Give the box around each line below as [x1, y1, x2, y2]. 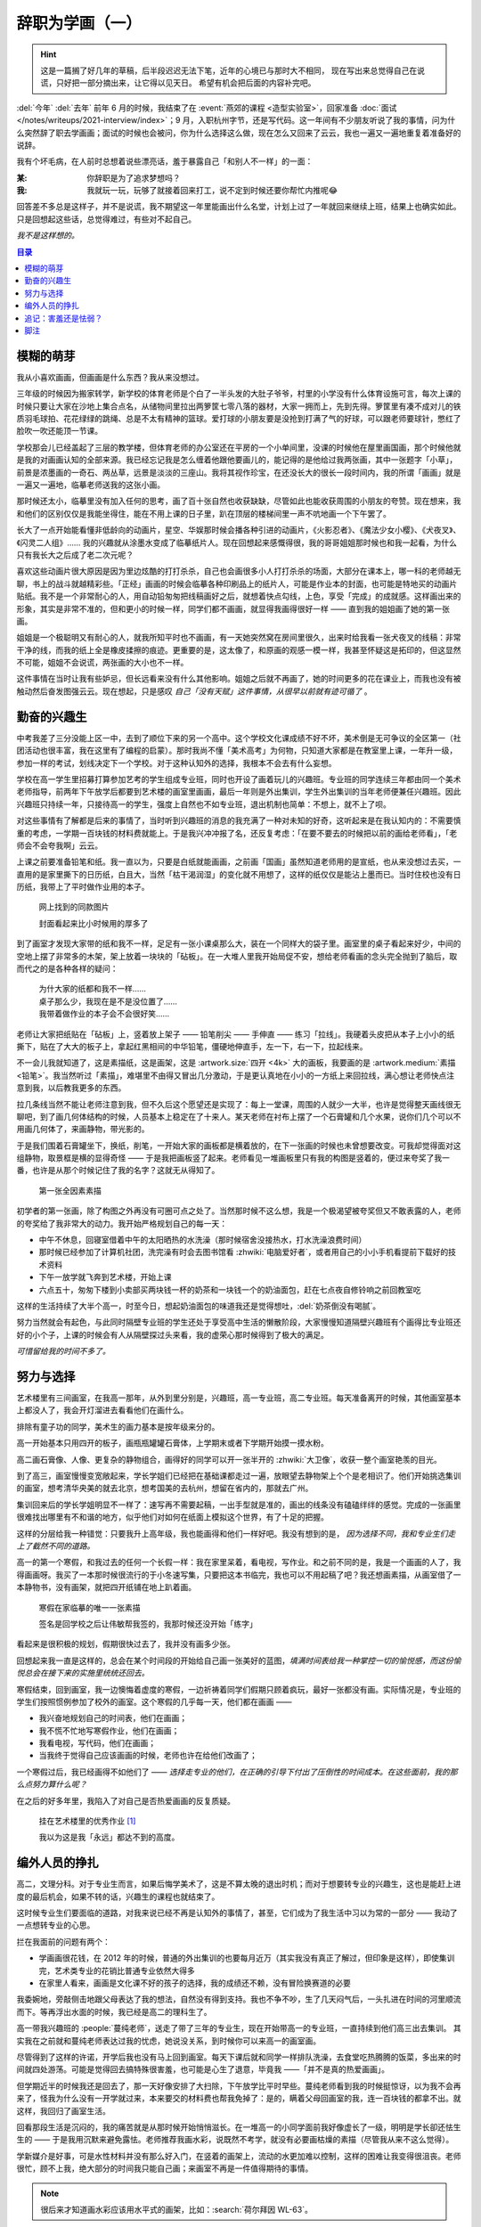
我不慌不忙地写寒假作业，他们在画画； [38, 1725, 180, 1736]
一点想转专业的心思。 [16, 1920, 95, 1930]
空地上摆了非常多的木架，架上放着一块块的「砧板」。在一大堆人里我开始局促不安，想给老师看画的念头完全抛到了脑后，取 [16, 950, 458, 961]
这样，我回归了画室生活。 [16, 2105, 110, 2116]
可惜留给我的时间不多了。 [16, 1346, 110, 1357]
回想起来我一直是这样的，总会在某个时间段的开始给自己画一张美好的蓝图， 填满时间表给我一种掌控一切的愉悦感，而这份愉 [16, 1655, 461, 1666]
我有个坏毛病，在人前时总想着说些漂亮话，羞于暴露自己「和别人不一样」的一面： [16, 156, 314, 167]
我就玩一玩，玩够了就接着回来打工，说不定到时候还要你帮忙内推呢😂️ [86, 185, 338, 196]
